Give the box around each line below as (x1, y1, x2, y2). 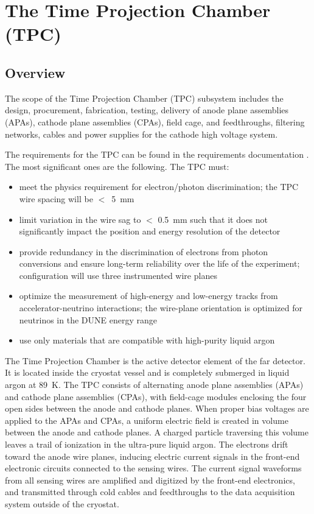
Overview (5, 63, 66, 82)
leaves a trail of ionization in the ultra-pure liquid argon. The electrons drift (5, 438, 288, 451)
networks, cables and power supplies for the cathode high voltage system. (5, 127, 278, 140)
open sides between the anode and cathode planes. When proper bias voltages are (5, 402, 309, 415)
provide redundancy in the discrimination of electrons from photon (19, 245, 268, 258)
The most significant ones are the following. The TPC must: (5, 160, 229, 172)
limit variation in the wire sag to (19, 213, 141, 225)
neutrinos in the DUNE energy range (19, 313, 157, 326)
